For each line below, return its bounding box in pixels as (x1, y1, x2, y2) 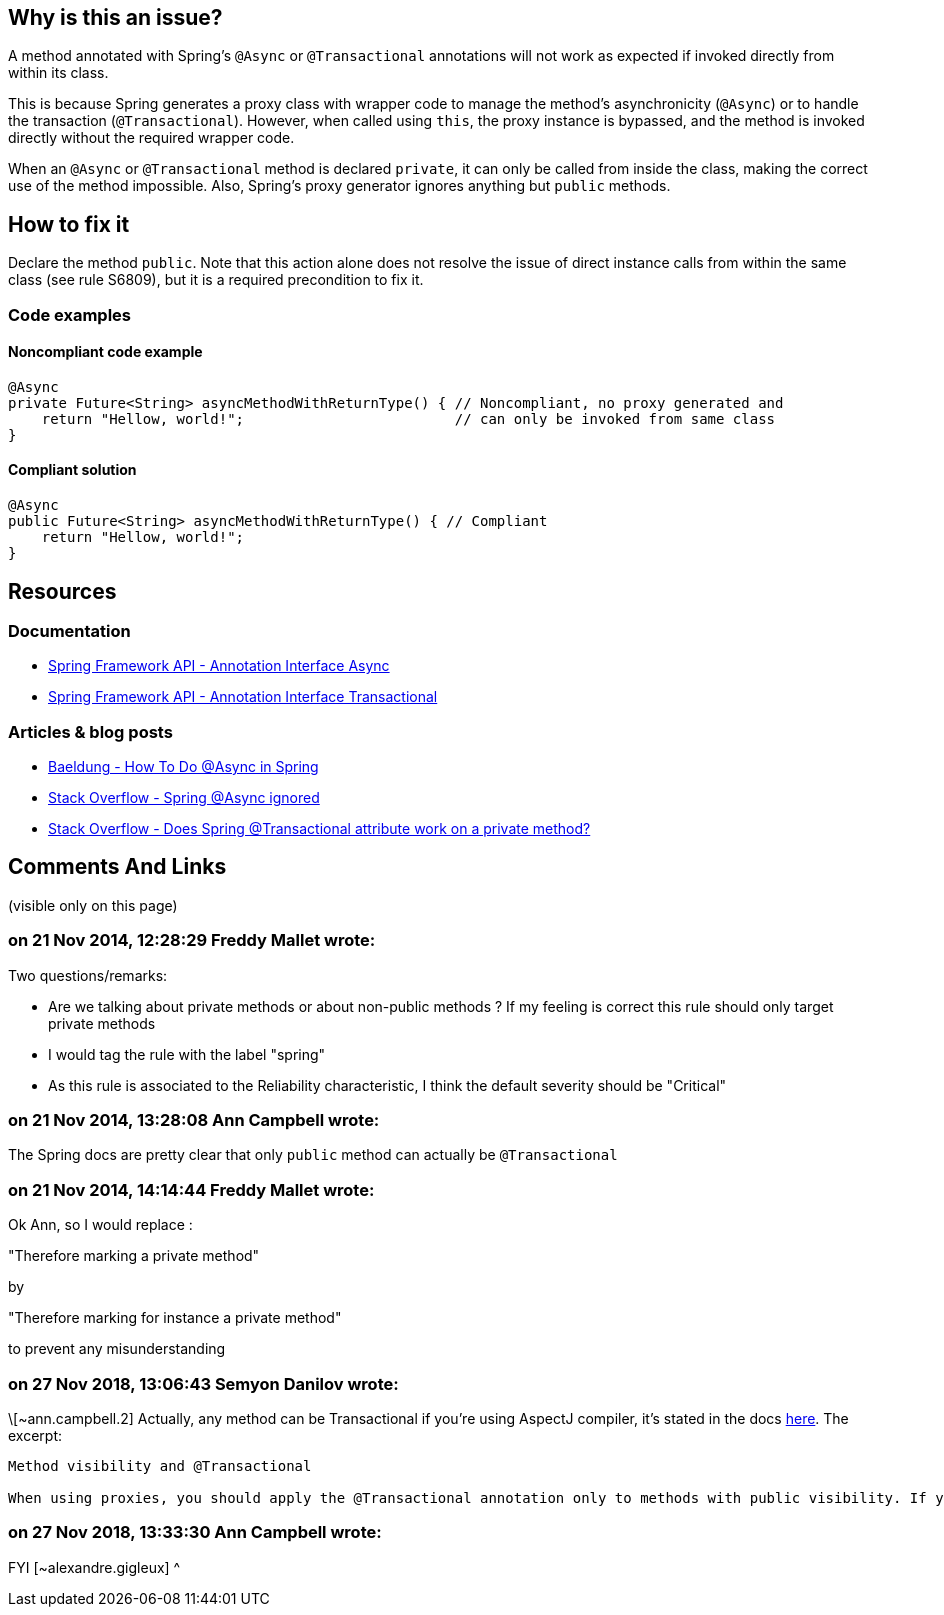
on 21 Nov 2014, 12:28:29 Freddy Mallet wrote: (8, 930, 376, 951)
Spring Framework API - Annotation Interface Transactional (48, 688, 438, 706)
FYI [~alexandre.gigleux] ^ (8, 1558, 181, 1576)
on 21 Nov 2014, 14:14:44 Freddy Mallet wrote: (8, 1179, 375, 1200)
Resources (8, 578, 117, 604)
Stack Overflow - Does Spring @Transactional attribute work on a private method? (48, 820, 591, 838)
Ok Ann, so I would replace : (8, 1216, 193, 1234)
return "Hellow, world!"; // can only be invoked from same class (41, 410, 776, 427)
